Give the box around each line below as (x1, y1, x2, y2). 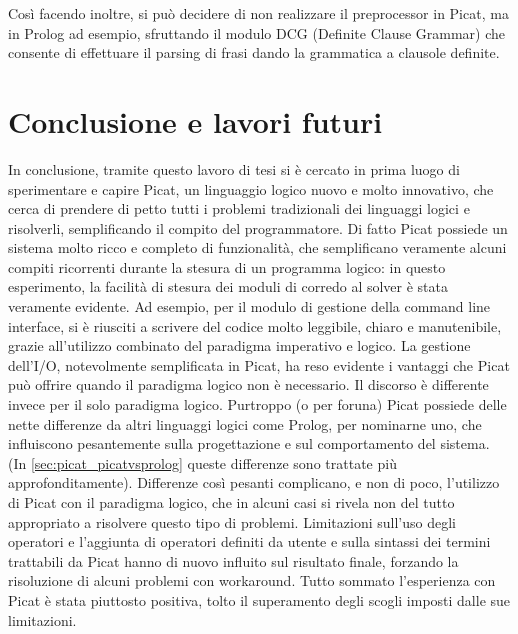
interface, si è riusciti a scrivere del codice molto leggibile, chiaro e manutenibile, (8, 315, 502, 336)
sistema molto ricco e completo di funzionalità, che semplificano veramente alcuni (8, 237, 507, 258)
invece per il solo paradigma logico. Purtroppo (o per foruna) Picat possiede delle (8, 394, 507, 415)
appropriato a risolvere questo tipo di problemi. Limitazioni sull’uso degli (8, 511, 456, 532)
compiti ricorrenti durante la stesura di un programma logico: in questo (8, 256, 446, 277)
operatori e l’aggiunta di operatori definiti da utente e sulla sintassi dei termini (8, 531, 491, 552)
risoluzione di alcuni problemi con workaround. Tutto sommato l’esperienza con (8, 570, 496, 591)
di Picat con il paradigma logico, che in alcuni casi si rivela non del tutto (8, 492, 455, 512)
